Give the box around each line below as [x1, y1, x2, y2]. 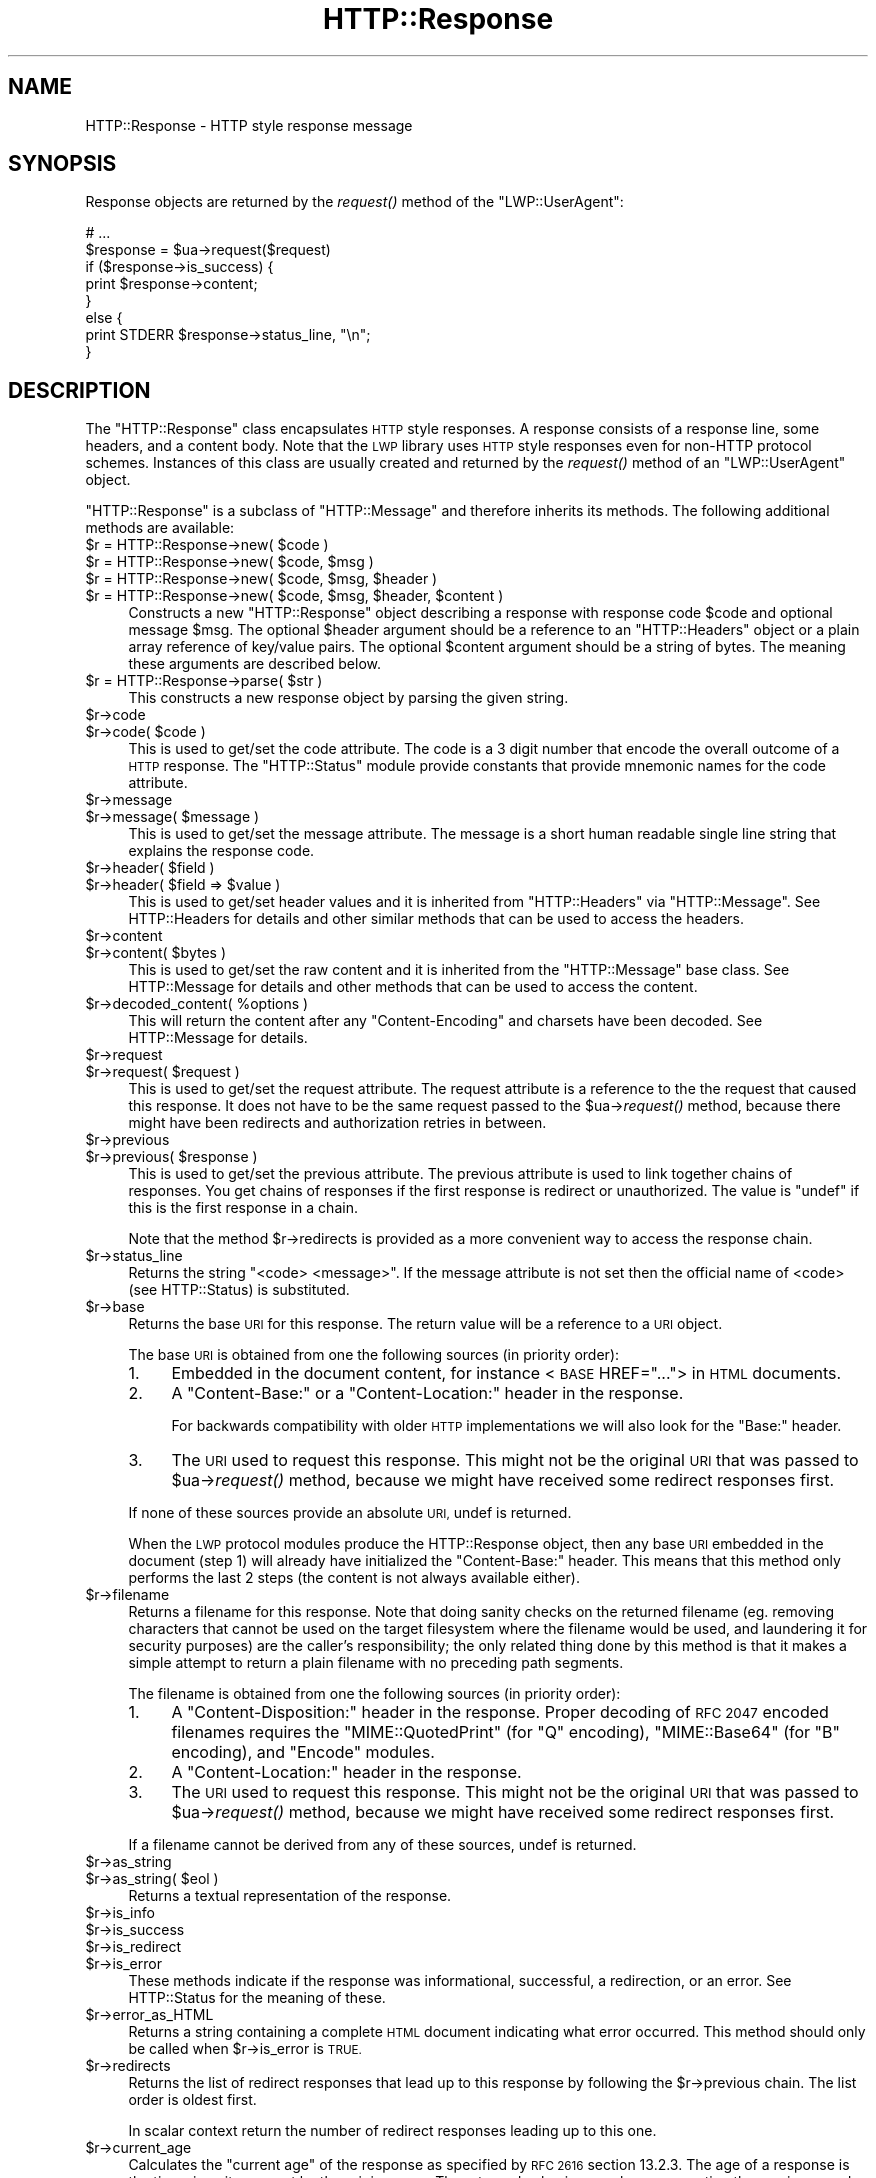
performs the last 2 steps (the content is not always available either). [128, 1569, 580, 1587]
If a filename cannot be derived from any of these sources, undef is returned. [128, 1836, 637, 1854]
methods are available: [85, 519, 235, 537]
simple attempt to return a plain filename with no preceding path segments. [128, 1654, 624, 1672]
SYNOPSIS [8, 151, 117, 177]
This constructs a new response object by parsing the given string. [128, 689, 569, 707]
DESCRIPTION [8, 377, 151, 403]
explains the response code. [128, 842, 315, 860]
